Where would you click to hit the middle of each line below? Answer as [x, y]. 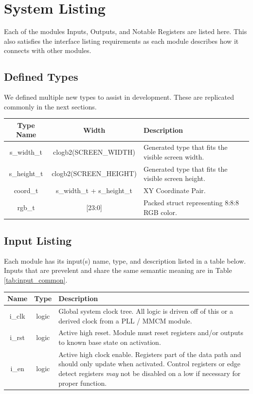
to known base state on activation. [110, 342]
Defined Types [41, 77]
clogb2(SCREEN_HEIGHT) [94, 173]
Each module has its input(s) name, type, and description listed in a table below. [125, 260]
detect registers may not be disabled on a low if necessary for [150, 373]
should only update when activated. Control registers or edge [149, 364]
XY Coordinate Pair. [174, 190]
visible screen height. [174, 178]
